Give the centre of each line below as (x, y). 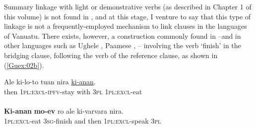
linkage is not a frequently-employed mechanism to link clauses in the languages (126, 26)
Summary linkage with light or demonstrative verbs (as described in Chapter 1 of (128, 6)
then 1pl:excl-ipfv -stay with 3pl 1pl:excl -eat (73, 91)
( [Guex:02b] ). (24, 65)
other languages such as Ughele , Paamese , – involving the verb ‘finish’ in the (123, 45)
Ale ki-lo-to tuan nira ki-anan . (50, 82)
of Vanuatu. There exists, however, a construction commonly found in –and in (123, 35)
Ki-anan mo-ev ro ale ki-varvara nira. (64, 110)
